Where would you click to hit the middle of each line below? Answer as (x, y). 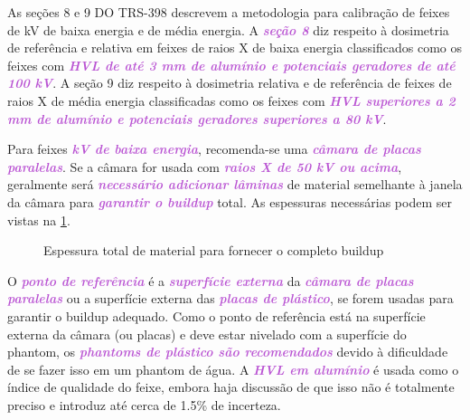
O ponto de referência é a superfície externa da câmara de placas (211, 280)
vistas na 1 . (39, 220)
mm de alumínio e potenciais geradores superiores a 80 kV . (197, 118)
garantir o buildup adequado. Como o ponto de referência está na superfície (216, 315)
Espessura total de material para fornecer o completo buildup (214, 250)
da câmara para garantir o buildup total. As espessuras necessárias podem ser (230, 201)
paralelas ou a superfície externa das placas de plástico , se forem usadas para (230, 298)
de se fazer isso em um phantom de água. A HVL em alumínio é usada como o (233, 369)
